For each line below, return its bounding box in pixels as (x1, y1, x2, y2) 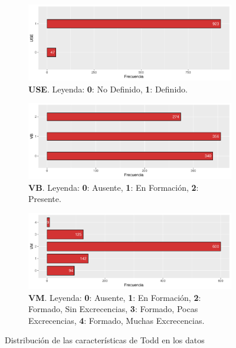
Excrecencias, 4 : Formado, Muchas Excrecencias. (28, 314, 205, 326)
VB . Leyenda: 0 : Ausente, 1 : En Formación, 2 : (28, 181, 199, 193)
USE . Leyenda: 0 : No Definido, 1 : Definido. (28, 82, 188, 95)
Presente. (28, 193, 61, 205)
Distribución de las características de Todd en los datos (5, 334, 205, 346)
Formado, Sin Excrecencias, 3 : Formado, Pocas (28, 303, 198, 315)
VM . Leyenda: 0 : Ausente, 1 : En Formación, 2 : (28, 291, 201, 303)
